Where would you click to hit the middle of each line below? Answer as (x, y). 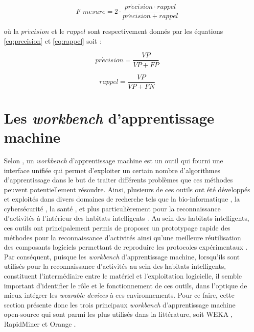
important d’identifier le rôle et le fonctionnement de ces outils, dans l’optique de (126, 285)
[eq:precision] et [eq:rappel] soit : (53, 40)
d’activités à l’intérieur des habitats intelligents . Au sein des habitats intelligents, (127, 218)
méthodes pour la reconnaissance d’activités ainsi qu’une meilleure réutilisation (123, 237)
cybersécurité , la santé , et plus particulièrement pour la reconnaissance (112, 208)
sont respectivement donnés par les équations (155, 31)
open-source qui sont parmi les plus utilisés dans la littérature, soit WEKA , (118, 314)
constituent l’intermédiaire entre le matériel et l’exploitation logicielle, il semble (123, 276)
